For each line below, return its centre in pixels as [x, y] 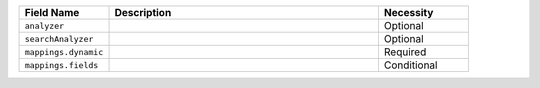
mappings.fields [61, 65]
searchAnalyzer [59, 38]
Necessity [408, 12]
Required [405, 52]
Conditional [410, 65]
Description [143, 12]
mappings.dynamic [64, 51]
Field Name [52, 12]
